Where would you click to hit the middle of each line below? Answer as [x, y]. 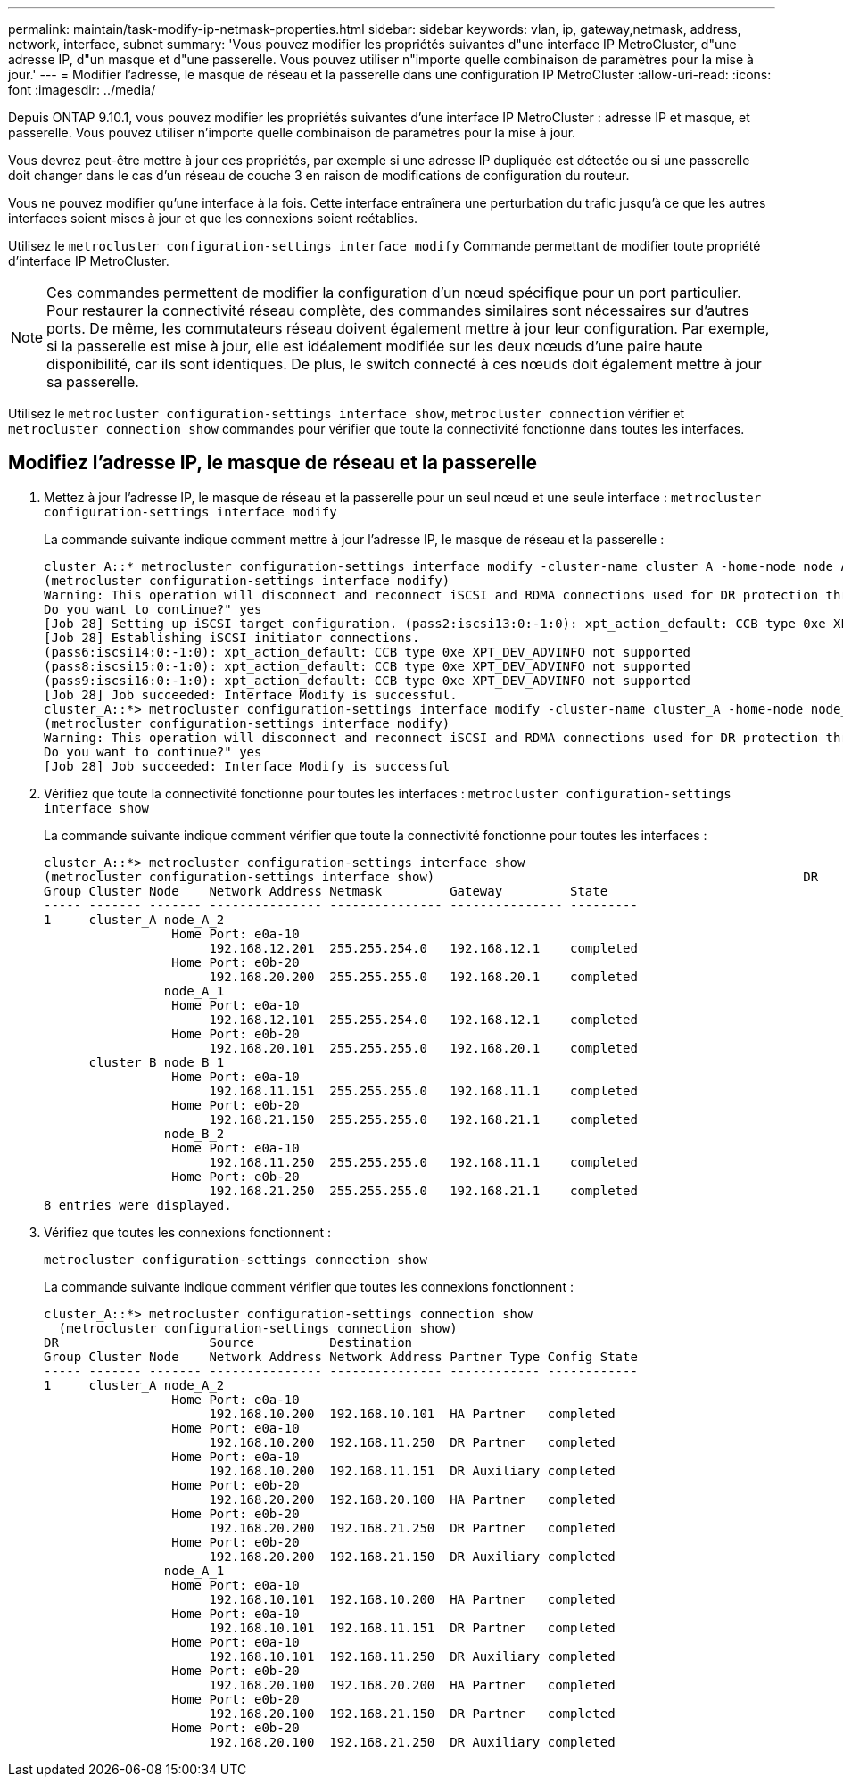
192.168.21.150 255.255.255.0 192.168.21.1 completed [423, 1119]
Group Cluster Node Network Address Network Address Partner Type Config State [341, 1356]
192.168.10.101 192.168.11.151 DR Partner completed [412, 1627]
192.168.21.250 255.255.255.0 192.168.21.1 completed [423, 1190]
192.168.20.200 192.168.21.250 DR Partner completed [412, 1528]
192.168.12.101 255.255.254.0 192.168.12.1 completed [423, 1019]
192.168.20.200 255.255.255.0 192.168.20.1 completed [423, 976]
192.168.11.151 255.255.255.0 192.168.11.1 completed [423, 1090]
